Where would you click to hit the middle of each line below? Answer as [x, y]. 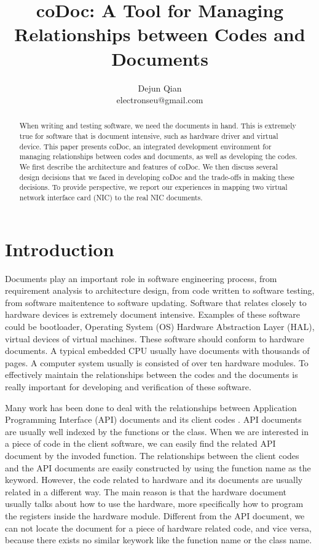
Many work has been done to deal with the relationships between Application [151, 407]
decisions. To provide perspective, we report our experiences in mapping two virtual [153, 187]
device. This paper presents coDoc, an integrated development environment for [145, 146]
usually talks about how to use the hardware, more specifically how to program [154, 504]
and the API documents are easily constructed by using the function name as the [158, 467]
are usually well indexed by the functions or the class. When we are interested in [157, 431]
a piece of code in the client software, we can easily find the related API [140, 443]
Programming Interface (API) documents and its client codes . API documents [153, 419]
